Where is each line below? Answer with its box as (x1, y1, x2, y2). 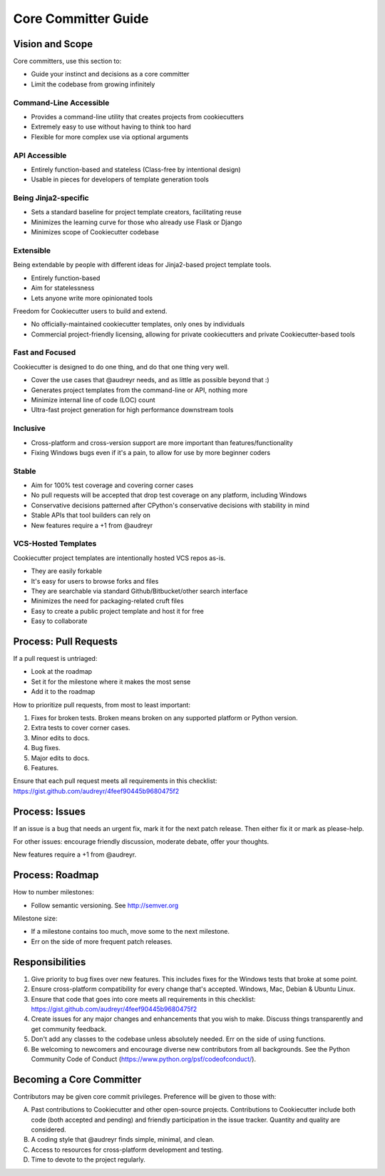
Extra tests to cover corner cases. (31, 724, 131, 732)
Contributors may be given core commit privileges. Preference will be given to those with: (13, 1092, 277, 1100)
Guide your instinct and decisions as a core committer (31, 70, 190, 79)
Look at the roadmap (31, 667, 93, 676)
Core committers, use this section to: (13, 57, 122, 66)
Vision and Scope (13, 38, 93, 50)
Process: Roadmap (13, 869, 99, 882)
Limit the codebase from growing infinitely (31, 79, 155, 89)
